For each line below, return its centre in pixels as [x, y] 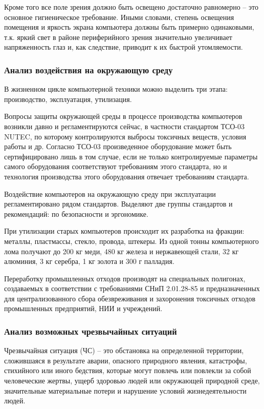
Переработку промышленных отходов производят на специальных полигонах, [125, 278]
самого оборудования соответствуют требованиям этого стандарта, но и [116, 166]
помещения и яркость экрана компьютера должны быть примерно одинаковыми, [129, 27]
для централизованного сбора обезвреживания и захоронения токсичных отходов [130, 298]
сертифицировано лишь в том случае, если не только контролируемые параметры [131, 156]
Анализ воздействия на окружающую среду [89, 69]
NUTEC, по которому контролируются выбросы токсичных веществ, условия [125, 136]
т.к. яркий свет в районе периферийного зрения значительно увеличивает [118, 37]
